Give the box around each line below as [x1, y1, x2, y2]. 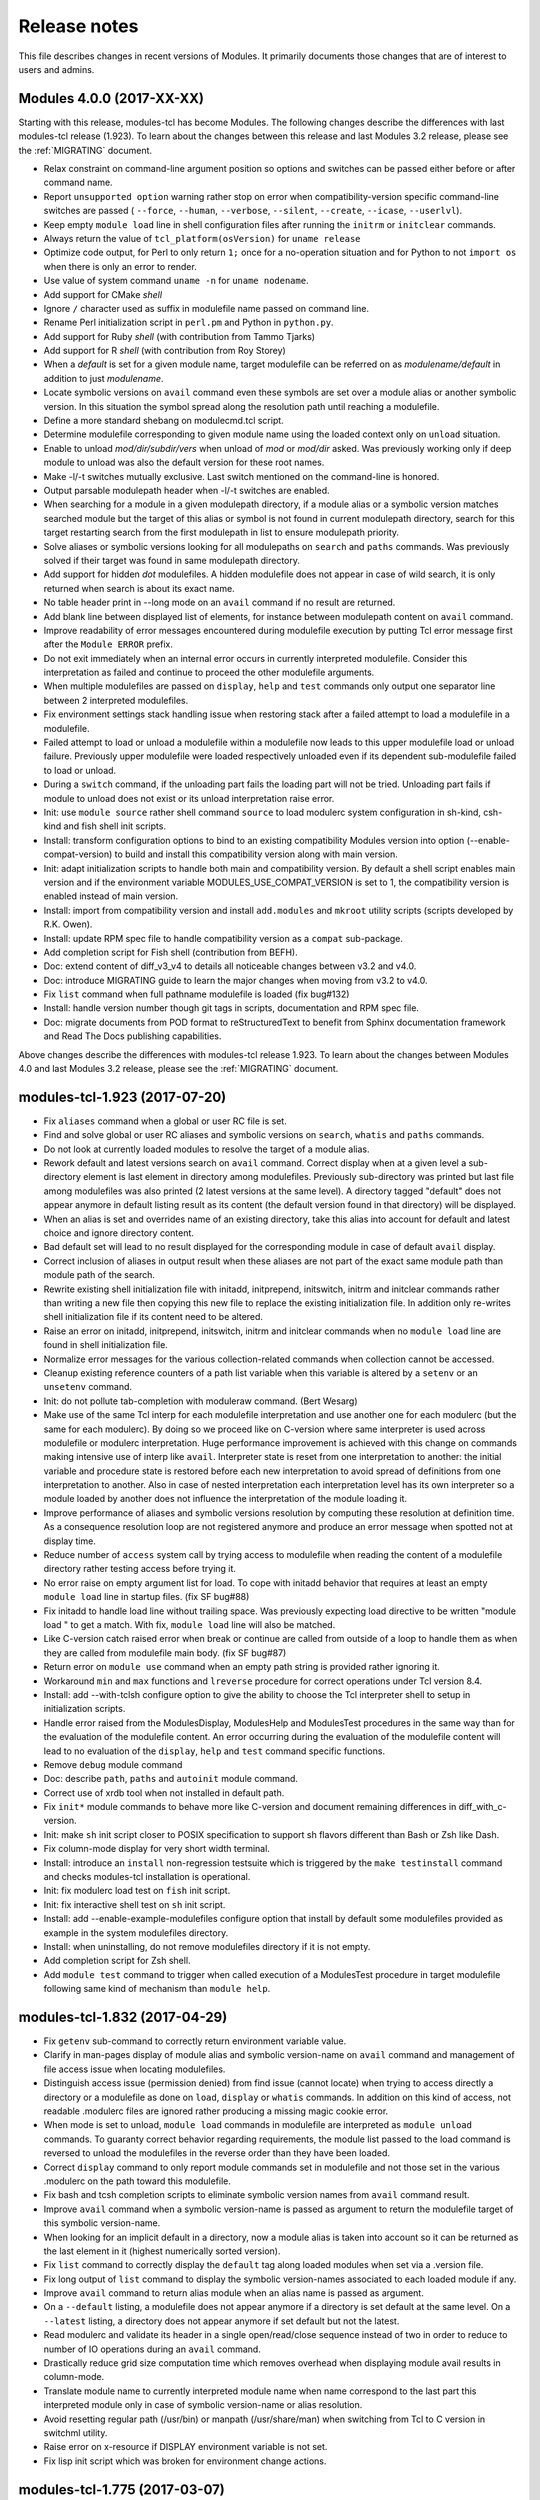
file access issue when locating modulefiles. [43, 2063, 226, 2075]
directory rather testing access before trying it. [43, 1563, 237, 1575]
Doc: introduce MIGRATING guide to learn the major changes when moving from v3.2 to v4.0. [43, 974, 429, 986]
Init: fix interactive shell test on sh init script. [43, 1898, 226, 1910]
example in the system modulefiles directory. [43, 1926, 229, 1939]
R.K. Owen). [43, 918, 93, 930]
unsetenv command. [43, 1381, 133, 1393]
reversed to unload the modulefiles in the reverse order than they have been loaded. [43, 2147, 390, 2159]
